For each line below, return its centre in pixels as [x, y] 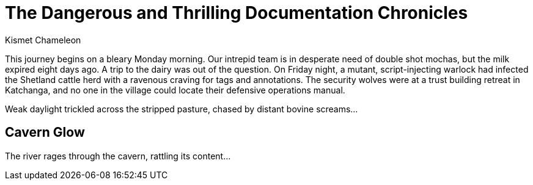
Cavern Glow [45, 132]
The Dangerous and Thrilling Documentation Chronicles [237, 13]
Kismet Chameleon [43, 40]
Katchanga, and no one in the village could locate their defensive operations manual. [175, 90]
